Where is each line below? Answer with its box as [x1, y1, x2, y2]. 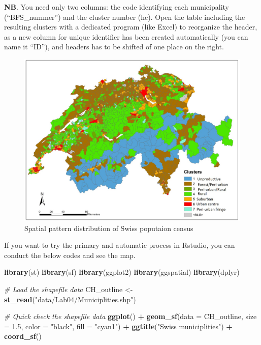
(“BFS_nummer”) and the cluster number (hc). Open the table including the [4, 11, 245, 22]
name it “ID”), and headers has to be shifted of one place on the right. [4, 41, 224, 52]
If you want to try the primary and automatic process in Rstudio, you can [4, 240, 235, 250]
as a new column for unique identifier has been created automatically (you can [4, 31, 248, 42]
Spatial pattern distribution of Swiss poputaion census [24, 222, 193, 233]
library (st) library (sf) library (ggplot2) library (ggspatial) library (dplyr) [4, 267, 240, 277]
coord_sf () [4, 331, 42, 341]
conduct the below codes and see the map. [4, 249, 136, 260]
